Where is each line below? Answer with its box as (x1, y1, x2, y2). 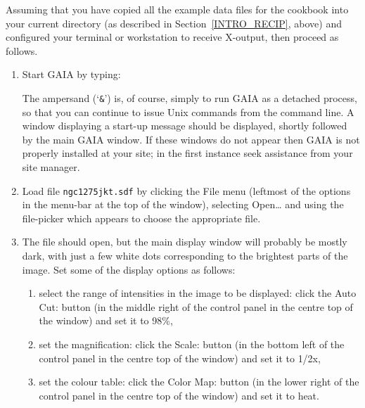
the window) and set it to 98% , (39, 313, 173, 328)
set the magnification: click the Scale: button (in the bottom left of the (39, 337, 345, 351)
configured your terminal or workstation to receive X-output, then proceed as (6, 30, 339, 44)
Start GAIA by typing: (22, 67, 121, 82)
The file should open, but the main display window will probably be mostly (22, 234, 347, 249)
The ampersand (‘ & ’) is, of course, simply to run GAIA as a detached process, (22, 90, 357, 105)
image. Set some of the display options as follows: (22, 262, 236, 276)
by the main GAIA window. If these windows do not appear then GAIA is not (22, 132, 360, 146)
